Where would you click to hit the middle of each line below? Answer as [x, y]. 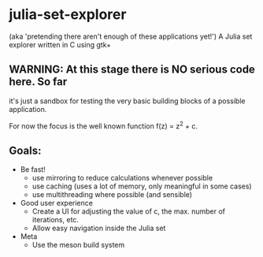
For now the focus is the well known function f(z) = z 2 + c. [103, 125]
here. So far [38, 82]
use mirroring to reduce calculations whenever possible [122, 178]
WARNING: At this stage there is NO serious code [132, 70]
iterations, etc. [56, 220]
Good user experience [57, 203]
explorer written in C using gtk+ [60, 44]
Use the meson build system [78, 245]
